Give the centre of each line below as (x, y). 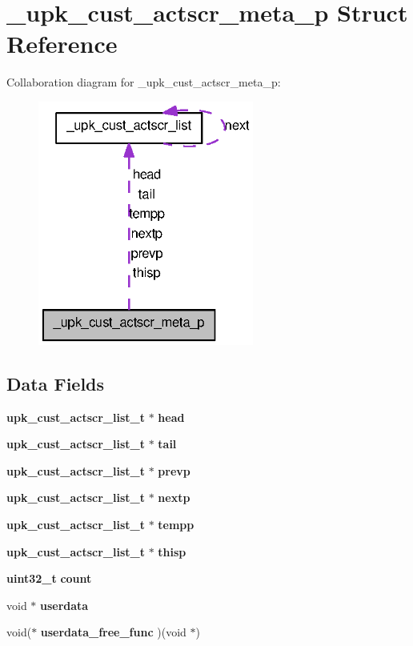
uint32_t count (49, 578)
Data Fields (56, 383)
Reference (62, 44)
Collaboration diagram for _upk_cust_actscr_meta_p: (144, 82)
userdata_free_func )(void (113, 632)
